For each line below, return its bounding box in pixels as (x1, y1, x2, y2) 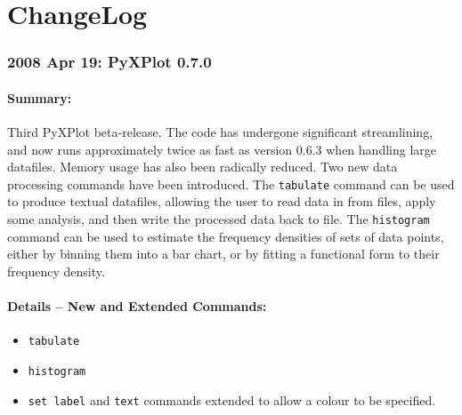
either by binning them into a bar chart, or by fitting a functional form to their (7, 244, 440, 263)
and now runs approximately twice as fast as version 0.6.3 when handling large (7, 140, 436, 158)
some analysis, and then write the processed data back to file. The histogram (7, 210, 430, 228)
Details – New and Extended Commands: (7, 297, 267, 315)
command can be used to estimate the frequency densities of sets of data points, (7, 227, 444, 245)
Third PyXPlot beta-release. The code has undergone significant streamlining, (7, 123, 434, 141)
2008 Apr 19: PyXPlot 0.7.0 (7, 51, 212, 73)
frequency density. (7, 261, 105, 280)
